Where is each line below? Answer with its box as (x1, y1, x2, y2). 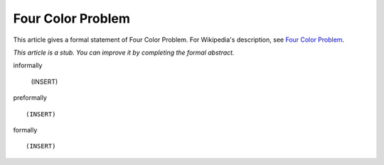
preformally (13, 93, 48, 102)
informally (13, 61, 43, 70)
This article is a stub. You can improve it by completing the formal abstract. (13, 48, 235, 57)
